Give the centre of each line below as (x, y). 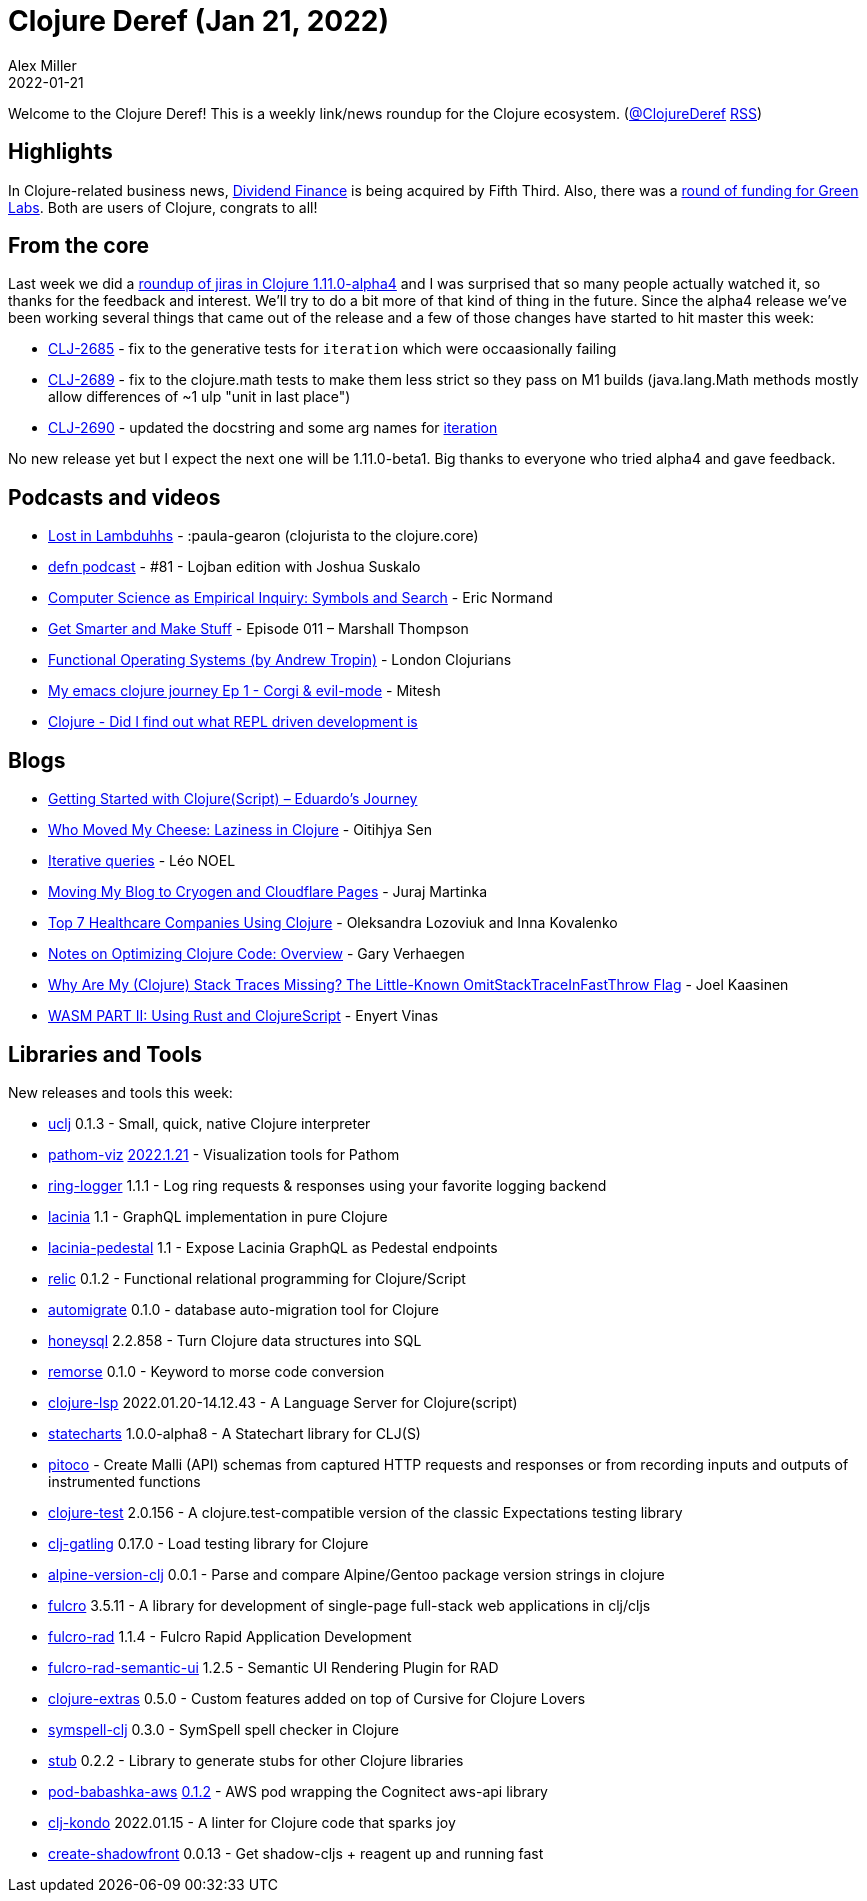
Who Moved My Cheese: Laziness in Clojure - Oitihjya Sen (240, 830)
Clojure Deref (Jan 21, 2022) (199, 21)
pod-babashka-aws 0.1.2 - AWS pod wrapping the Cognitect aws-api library (298, 1791)
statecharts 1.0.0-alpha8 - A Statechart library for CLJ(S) (234, 1433)
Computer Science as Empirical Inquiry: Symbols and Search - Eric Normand (300, 598)
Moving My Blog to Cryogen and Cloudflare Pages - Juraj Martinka (268, 892)
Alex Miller (42, 65)
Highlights (60, 152)
